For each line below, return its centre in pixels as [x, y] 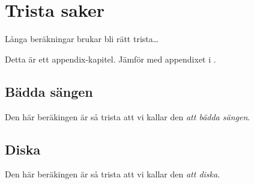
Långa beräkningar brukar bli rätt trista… [82, 39]
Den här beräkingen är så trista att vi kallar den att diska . [113, 174]
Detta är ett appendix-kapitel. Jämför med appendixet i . [110, 59]
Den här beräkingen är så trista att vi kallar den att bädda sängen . [128, 116]
